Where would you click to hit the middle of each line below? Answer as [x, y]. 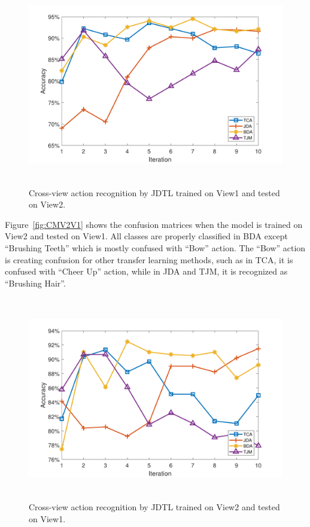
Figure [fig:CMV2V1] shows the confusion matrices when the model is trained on [154, 224]
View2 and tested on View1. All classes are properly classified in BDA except [147, 236]
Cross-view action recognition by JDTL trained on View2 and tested [154, 506]
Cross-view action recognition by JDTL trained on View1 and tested [154, 192]
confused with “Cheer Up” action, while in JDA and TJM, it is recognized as [146, 271]
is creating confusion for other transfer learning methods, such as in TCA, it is [149, 259]
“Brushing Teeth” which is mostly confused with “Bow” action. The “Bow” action [155, 247]
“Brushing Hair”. [35, 283]
